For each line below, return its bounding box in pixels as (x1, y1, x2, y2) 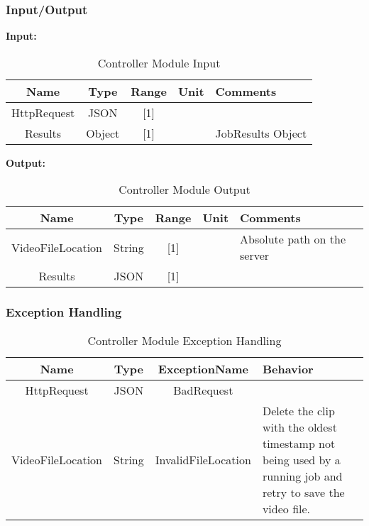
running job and (262, 467, 343, 484)
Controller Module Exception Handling (87, 332, 282, 349)
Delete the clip (262, 402, 335, 419)
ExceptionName (158, 360, 249, 377)
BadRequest (173, 381, 233, 398)
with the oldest (262, 418, 337, 435)
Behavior (262, 360, 314, 377)
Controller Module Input (97, 54, 221, 71)
